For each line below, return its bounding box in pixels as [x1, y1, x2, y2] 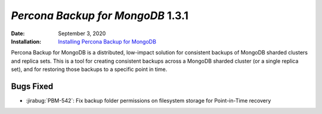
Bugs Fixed [11, 81, 54, 91]
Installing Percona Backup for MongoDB [58, 38, 156, 45]
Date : [11, 30, 25, 37]
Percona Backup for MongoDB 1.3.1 [11, 9, 189, 22]
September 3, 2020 [58, 30, 106, 37]
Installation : [11, 38, 42, 45]
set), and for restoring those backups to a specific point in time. [11, 66, 168, 73]
